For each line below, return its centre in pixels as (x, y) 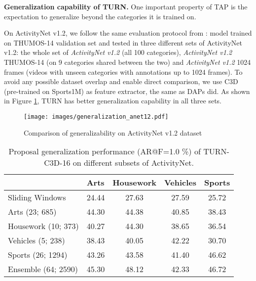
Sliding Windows (37, 197)
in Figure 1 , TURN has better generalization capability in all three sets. (113, 101)
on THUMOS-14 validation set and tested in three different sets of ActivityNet (123, 42)
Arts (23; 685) (32, 212)
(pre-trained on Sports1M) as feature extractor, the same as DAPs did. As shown (127, 91)
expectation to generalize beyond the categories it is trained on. (100, 16)
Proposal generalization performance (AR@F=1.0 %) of (105, 151)
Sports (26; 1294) (38, 255)
